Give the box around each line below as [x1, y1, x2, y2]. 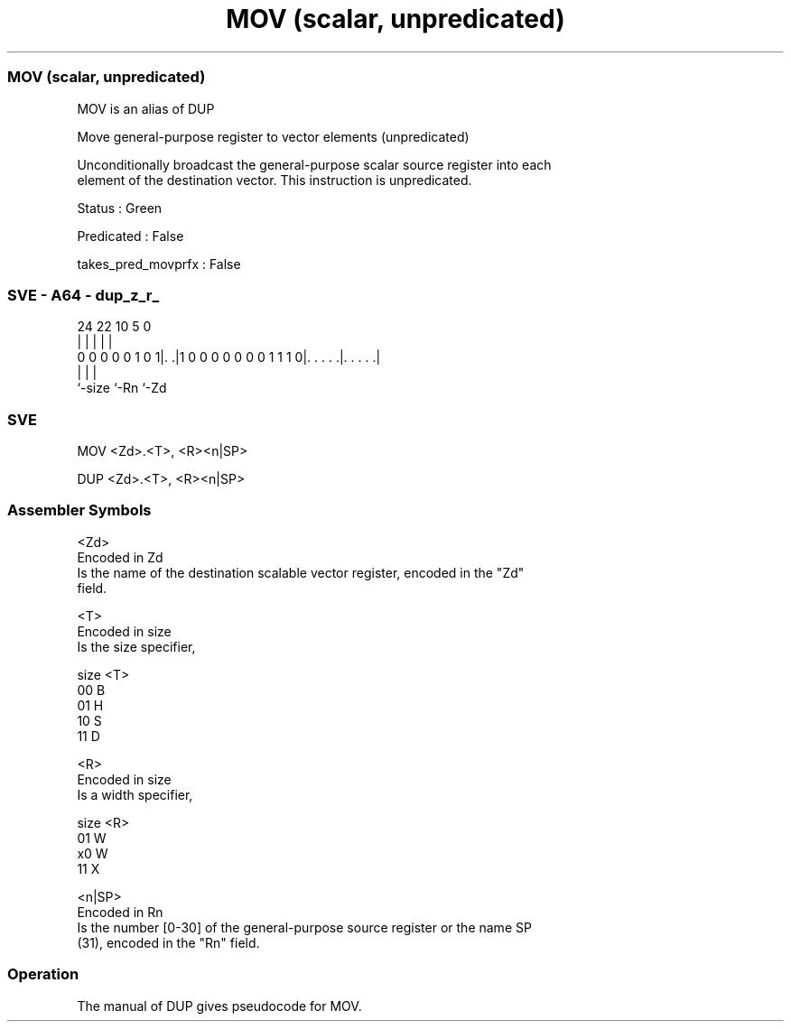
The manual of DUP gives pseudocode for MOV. [77, 997, 362, 1014]
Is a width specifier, [77, 786, 193, 802]
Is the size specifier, [77, 638, 196, 654]
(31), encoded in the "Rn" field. [77, 934, 260, 950]
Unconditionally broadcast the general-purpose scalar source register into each [77, 156, 552, 172]
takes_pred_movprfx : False [77, 255, 241, 272]
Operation [7, 965, 79, 984]
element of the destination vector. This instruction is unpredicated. [77, 171, 472, 188]
